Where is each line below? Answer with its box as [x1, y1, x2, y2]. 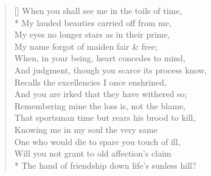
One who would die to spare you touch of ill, [14, 135, 181, 147]
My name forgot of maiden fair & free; [14, 39, 157, 52]
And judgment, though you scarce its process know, [14, 63, 207, 76]
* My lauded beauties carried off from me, [14, 16, 171, 29]
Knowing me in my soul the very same [14, 123, 157, 135]
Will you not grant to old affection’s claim [14, 147, 171, 160]
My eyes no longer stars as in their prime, [14, 28, 170, 41]
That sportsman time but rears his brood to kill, [14, 111, 196, 124]
